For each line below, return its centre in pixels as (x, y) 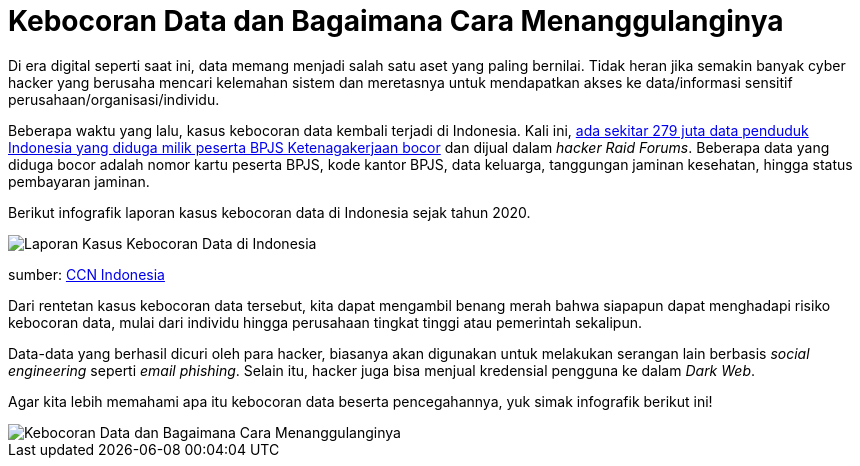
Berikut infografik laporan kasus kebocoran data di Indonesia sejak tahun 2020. (269, 212)
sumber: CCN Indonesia (86, 274)
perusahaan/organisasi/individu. (114, 99)
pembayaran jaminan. (79, 181)
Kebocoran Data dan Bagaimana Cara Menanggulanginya (396, 21)
